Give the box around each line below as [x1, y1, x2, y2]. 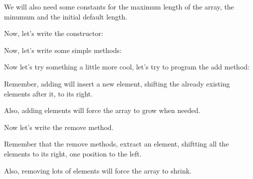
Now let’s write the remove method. [4, 121, 114, 132]
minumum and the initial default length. [4, 11, 127, 21]
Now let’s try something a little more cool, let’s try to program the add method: [4, 61, 250, 72]
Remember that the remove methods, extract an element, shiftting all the [4, 138, 229, 149]
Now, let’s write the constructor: [4, 28, 103, 38]
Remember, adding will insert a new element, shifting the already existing [4, 78, 230, 88]
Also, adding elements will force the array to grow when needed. [4, 105, 201, 115]
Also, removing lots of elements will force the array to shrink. [4, 165, 192, 175]
